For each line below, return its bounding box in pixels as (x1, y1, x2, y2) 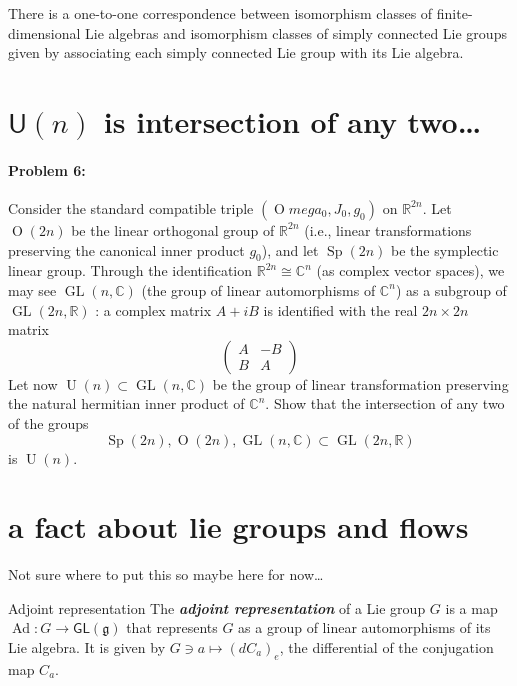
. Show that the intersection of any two (265, 393, 505, 414)
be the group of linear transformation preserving (212, 373, 509, 394)
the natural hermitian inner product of (8, 393, 245, 414)
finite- (436, 3, 473, 23)
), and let (261, 239, 319, 260)
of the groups (8, 412, 89, 433)
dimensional (8, 22, 81, 43)
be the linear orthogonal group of (71, 219, 275, 240)
